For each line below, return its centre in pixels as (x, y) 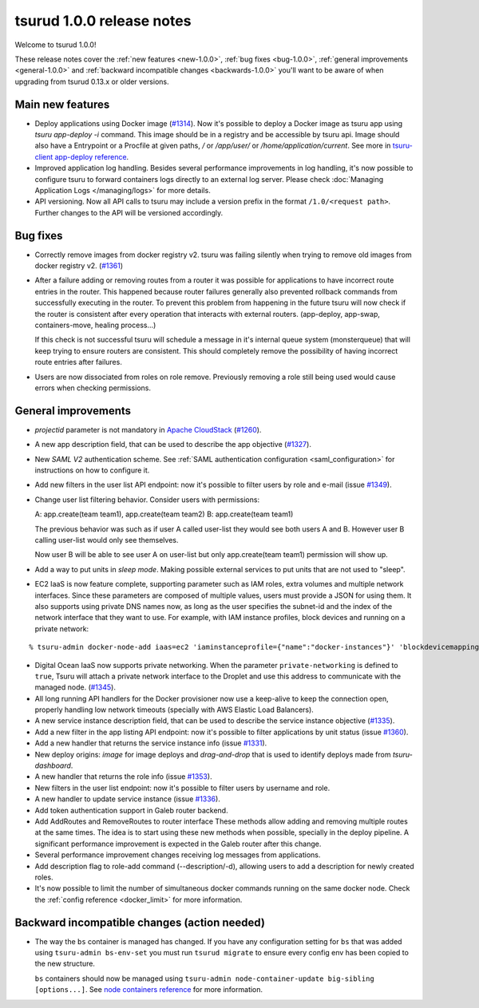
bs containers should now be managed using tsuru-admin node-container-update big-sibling (204, 978)
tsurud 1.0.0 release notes (103, 21)
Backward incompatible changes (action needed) (140, 922)
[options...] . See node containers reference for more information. (149, 990)
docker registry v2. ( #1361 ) (79, 266)
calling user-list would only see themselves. (107, 540)
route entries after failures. (79, 362)
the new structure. (65, 964)
